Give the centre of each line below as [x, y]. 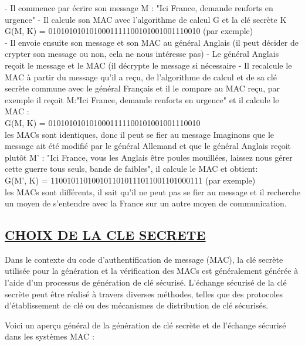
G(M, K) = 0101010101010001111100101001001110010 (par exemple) [129, 31]
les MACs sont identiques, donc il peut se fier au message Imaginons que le [140, 134]
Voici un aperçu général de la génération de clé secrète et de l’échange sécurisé [145, 325]
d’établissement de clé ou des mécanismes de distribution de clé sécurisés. [137, 305]
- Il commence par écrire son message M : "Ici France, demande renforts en [139, 8]
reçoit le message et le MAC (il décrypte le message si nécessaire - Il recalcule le [148, 65]
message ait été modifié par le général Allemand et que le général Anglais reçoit [148, 146]
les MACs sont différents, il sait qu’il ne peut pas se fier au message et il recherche [152, 191]
